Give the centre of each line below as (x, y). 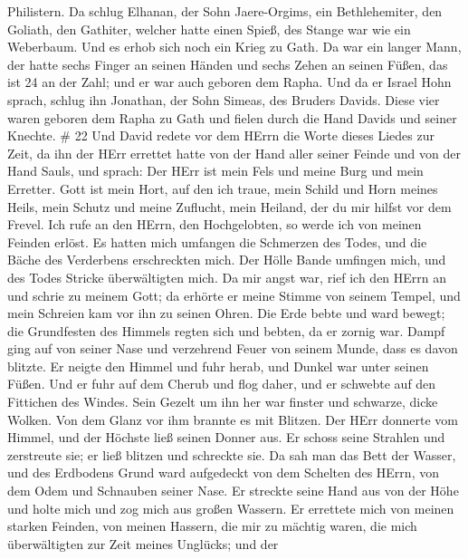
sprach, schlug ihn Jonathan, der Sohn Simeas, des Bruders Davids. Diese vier (224, 99)
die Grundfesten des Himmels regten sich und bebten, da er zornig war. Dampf (226, 330)
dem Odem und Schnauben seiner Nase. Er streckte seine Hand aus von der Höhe (233, 491)
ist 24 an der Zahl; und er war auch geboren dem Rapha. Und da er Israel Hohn (229, 82)
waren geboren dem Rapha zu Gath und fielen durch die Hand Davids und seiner (232, 117)
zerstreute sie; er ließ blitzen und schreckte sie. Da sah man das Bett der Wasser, (232, 454)
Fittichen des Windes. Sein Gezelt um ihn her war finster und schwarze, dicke (223, 402)
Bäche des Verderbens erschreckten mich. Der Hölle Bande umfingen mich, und (227, 260)
